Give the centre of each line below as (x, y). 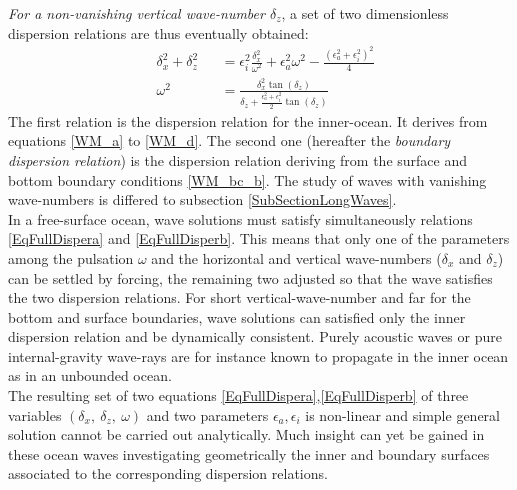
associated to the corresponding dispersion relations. (168, 473)
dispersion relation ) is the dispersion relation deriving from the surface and (238, 159)
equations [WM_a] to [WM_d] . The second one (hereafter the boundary (229, 140)
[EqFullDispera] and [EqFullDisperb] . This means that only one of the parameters (259, 238)
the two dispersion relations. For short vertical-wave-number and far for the (239, 297)
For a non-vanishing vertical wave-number (136, 13)
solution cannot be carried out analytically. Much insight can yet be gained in (246, 434)
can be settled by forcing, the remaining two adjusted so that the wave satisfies (250, 277)
